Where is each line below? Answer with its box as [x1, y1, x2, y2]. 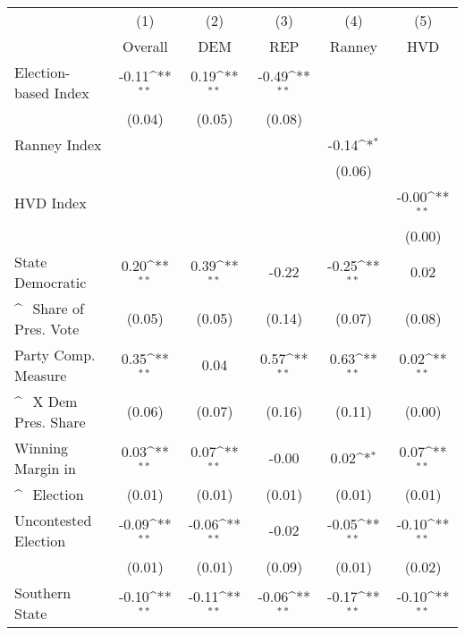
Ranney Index [14, 134, 102, 155]
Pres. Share [14, 411, 86, 432]
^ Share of [14, 297, 84, 318]
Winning [14, 436, 69, 458]
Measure [14, 364, 67, 385]
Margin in [14, 457, 76, 478]
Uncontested [14, 509, 92, 530]
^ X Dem [14, 390, 78, 411]
